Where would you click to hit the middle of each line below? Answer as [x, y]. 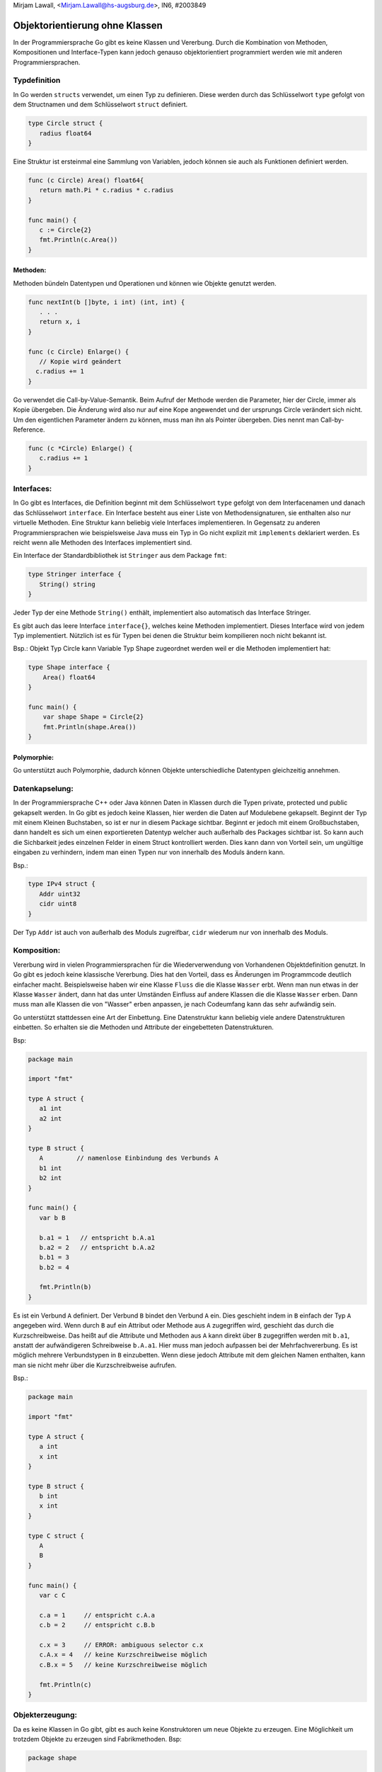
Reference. [29, 430]
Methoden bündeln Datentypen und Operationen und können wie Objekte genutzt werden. [145, 283]
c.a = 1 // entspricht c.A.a [97, 1615]
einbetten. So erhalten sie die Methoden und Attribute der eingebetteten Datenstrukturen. [143, 1027]
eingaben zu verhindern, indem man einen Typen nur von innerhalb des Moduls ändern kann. [149, 852]
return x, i [60, 322]
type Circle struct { [65, 123]
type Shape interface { [69, 667]
